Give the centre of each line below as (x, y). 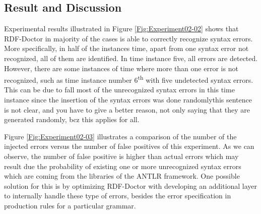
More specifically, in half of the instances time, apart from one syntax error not (126, 48)
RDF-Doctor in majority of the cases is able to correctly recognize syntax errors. (128, 38)
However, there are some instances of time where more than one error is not (121, 68)
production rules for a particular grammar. (70, 205)
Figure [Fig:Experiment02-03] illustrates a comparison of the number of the (120, 136)
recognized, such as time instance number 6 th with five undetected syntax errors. (129, 79)
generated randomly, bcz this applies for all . (72, 119)
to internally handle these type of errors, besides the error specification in (118, 196)
